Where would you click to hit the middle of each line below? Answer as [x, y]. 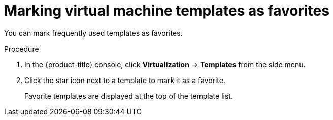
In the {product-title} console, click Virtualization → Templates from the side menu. [165, 64]
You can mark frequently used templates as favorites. [93, 33]
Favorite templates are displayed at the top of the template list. [129, 96]
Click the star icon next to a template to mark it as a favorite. [125, 80]
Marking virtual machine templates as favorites [167, 11]
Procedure [22, 49]
